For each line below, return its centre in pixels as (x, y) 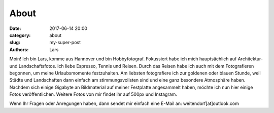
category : (20, 35)
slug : (15, 43)
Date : (15, 28)
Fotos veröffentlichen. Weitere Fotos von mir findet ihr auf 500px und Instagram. (93, 94)
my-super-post (65, 43)
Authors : (19, 49)
